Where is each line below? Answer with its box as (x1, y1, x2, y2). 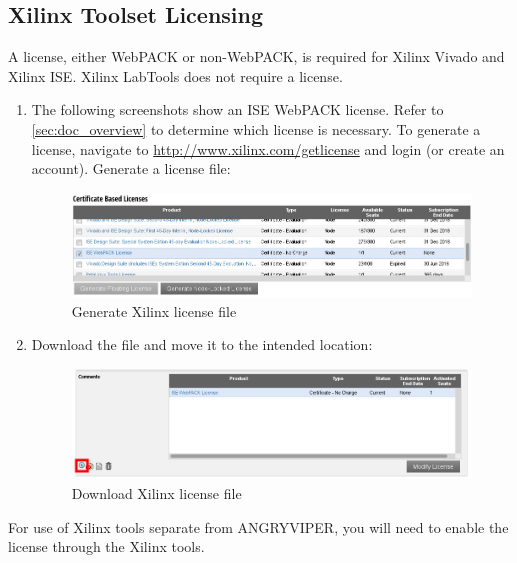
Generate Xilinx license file (71, 300, 237, 321)
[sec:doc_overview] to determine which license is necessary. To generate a (31, 118, 481, 139)
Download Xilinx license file (71, 482, 242, 503)
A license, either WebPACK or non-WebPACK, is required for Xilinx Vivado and (8, 46, 505, 67)
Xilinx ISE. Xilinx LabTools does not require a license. (8, 65, 343, 86)
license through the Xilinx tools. (8, 536, 205, 557)
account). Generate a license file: (31, 158, 231, 179)
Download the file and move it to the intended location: (31, 334, 373, 355)
